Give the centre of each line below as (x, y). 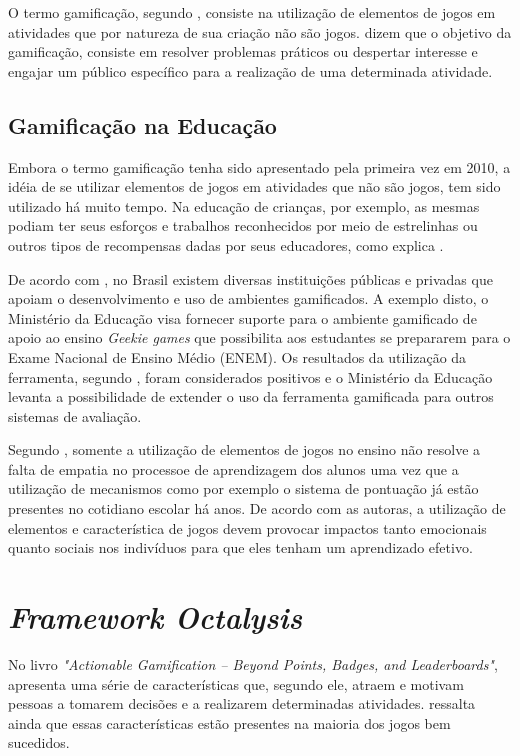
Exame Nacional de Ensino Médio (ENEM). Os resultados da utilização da (237, 356)
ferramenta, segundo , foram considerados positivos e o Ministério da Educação (250, 376)
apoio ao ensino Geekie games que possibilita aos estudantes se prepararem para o (259, 337)
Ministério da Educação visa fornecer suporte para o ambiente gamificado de (242, 317)
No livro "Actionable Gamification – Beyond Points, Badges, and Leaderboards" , (253, 663)
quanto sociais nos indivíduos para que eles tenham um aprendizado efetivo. (240, 547)
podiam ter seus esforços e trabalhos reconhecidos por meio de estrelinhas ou (243, 225)
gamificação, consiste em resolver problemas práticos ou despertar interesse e (243, 51)
